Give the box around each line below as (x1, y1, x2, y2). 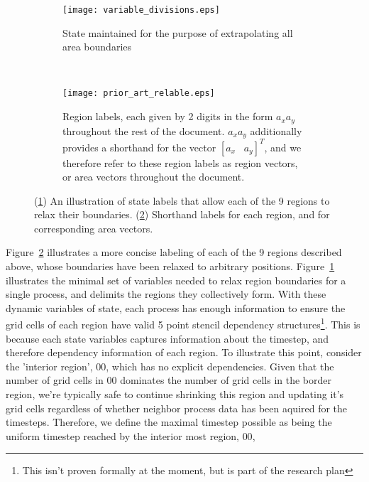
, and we (264, 139, 302, 154)
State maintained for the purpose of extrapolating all (62, 25, 293, 40)
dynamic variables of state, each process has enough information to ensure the (6, 300, 346, 315)
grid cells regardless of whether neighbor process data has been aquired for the (6, 400, 348, 415)
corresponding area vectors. (34, 220, 153, 235)
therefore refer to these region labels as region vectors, (62, 155, 298, 170)
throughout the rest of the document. (62, 123, 225, 138)
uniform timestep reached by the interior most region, (6, 428, 239, 443)
